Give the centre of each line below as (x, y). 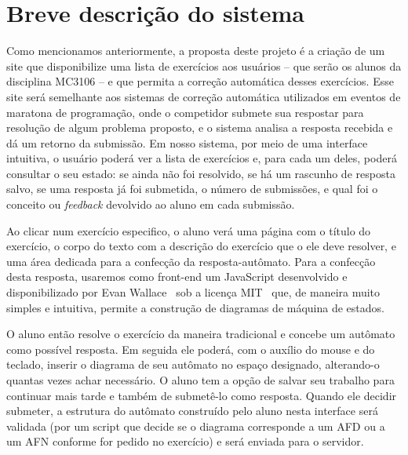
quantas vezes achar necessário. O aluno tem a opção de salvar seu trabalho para (200, 380)
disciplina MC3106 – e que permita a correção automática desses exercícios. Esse (200, 81)
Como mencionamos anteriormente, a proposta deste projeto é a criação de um (196, 51)
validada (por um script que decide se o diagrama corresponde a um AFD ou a (196, 426)
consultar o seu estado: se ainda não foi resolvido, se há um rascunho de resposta (201, 173)
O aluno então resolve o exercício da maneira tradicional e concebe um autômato (201, 334)
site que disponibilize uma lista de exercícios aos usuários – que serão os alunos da (204, 66)
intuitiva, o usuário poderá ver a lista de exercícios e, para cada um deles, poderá (202, 158)
